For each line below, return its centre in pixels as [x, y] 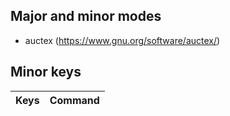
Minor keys [46, 72]
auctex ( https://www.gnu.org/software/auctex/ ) [122, 40]
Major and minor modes [86, 16]
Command [74, 100]
